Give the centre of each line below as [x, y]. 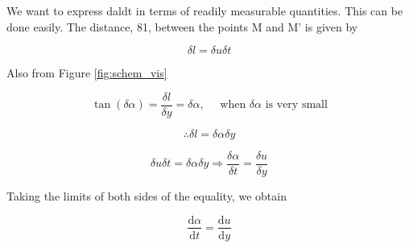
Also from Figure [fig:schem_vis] [87, 73]
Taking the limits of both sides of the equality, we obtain [147, 195]
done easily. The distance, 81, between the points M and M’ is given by [182, 26]
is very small [296, 105]
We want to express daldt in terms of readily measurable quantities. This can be [205, 10]
